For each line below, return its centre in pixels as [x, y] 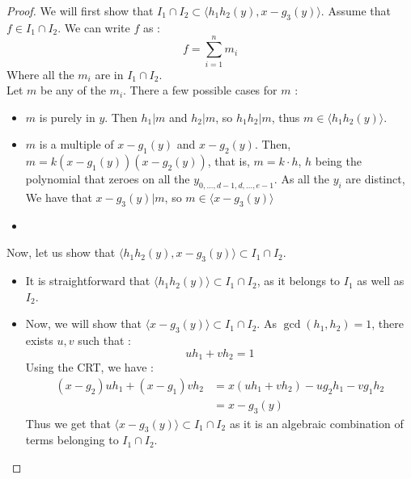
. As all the [301, 179]
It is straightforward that [88, 281]
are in [109, 74]
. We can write [94, 27]
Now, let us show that [61, 252]
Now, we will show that [83, 324]
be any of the [73, 90]
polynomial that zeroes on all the [108, 179]
